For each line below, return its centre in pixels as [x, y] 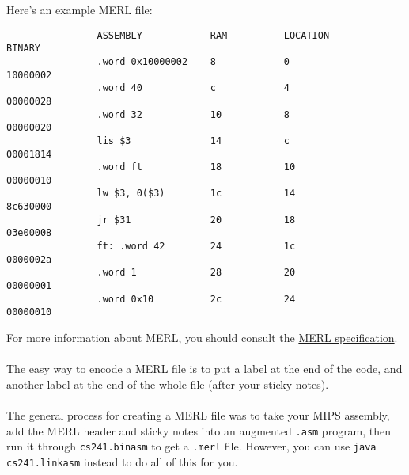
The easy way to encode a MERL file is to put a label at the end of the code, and [204, 369]
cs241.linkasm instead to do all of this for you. [122, 461]
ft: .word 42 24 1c [196, 247]
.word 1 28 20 [196, 273]
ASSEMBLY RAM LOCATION [213, 35]
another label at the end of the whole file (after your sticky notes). [168, 384]
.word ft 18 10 [196, 167]
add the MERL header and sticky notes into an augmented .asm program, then [199, 430]
